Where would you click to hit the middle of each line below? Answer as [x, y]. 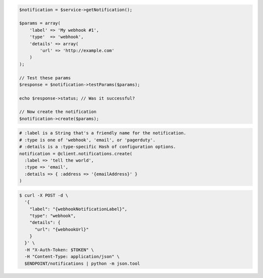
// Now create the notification [58, 112]
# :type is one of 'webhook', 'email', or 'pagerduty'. [87, 140]
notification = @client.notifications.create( [76, 154]
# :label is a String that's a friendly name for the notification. [103, 133]
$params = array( [40, 23]
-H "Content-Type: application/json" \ [72, 257]
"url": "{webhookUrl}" [62, 229]
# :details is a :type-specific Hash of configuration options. [98, 147]
